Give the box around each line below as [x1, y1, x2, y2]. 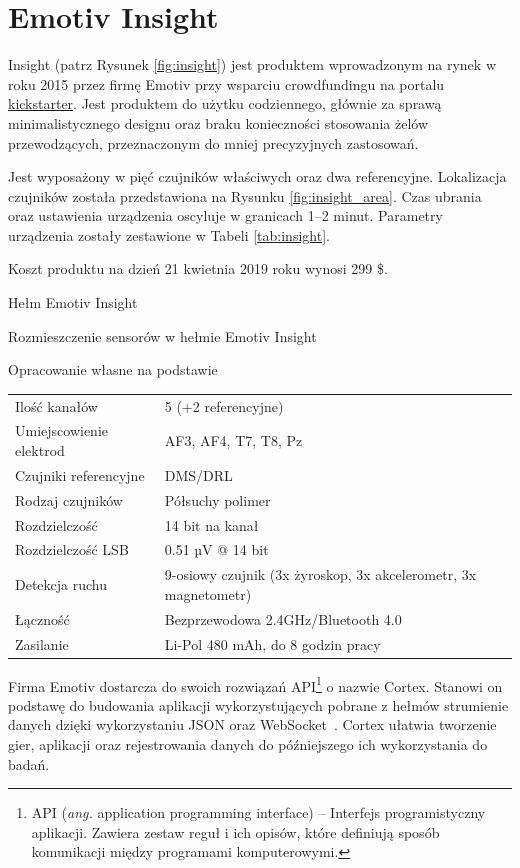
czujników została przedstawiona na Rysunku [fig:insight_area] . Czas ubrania [8, 185, 482, 206]
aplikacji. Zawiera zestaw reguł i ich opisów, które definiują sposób [31, 821, 440, 842]
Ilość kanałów [15, 395, 98, 416]
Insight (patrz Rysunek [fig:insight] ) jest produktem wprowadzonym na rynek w [8, 54, 496, 75]
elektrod [15, 440, 65, 461]
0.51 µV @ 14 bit [164, 539, 269, 560]
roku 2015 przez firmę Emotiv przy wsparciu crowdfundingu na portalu [8, 73, 445, 94]
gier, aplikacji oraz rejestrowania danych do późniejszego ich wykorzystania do [8, 734, 488, 755]
